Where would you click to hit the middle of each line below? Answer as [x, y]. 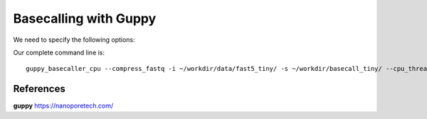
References [39, 89]
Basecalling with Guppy [85, 18]
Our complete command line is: [59, 52]
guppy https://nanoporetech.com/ [63, 106]
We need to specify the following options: [74, 40]
